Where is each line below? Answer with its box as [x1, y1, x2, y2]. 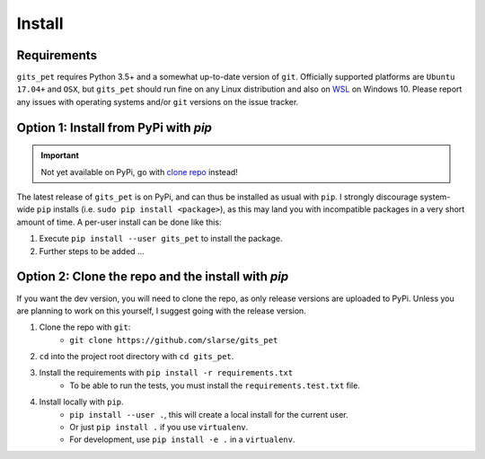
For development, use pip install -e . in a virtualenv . [69, 434, 295, 445]
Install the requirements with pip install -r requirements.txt [39, 367, 294, 378]
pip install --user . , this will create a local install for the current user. [69, 409, 348, 419]
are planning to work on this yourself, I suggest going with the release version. [16, 305, 307, 316]
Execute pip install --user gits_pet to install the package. [39, 234, 283, 244]
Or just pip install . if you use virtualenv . [69, 422, 249, 433]
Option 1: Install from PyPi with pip [16, 119, 213, 135]
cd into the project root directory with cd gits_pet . [39, 351, 234, 362]
